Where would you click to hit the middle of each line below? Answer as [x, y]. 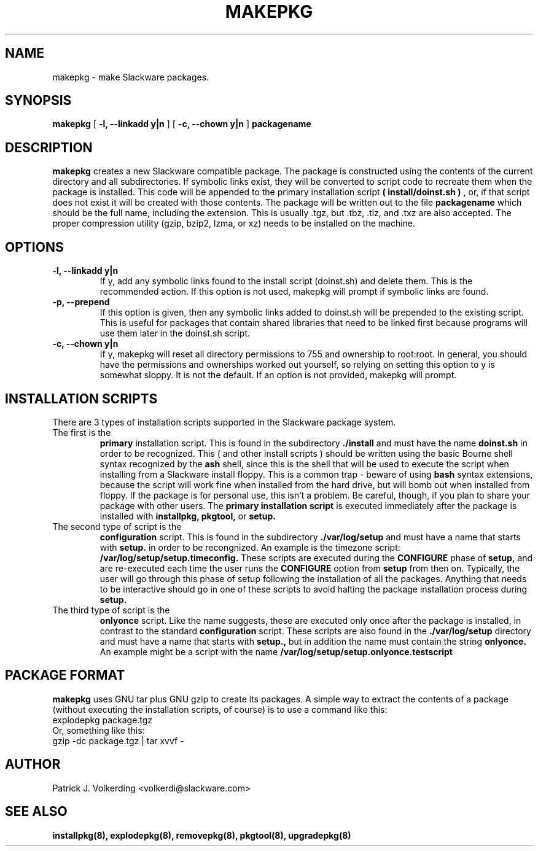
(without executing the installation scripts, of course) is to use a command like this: [220, 709]
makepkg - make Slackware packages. [131, 77]
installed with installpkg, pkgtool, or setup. [188, 516]
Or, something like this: [99, 730]
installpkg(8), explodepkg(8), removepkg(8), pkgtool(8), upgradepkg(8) [202, 835]
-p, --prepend [81, 302]
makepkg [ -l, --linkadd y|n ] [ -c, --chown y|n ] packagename [182, 124]
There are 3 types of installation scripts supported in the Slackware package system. [224, 422]
